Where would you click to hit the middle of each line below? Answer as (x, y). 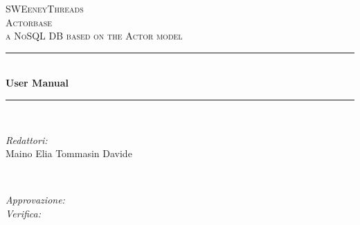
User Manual (37, 83)
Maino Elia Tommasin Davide (69, 153)
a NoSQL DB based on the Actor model (94, 36)
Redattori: (27, 139)
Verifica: (24, 213)
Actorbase (29, 22)
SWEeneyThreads (45, 8)
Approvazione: (35, 200)
